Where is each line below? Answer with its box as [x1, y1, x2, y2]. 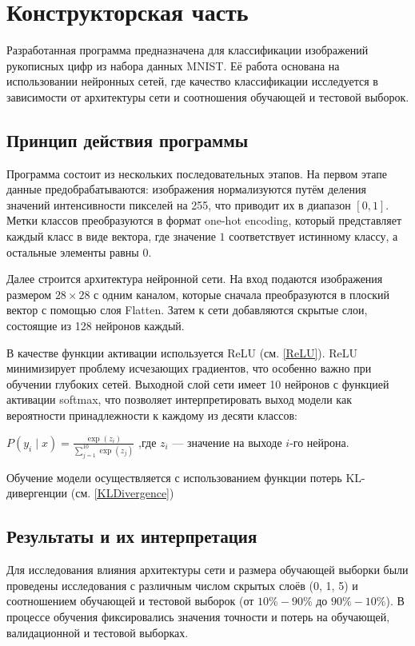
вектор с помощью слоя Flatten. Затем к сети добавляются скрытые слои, [6, 301, 368, 318]
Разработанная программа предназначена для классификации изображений [6, 42, 369, 58]
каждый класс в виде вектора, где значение [6, 228, 216, 245]
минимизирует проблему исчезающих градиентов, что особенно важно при [6, 360, 372, 377]
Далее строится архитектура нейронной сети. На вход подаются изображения [6, 270, 383, 287]
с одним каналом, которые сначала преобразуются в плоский [94, 285, 389, 302]
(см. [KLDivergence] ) [70, 484, 174, 501]
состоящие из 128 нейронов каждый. [6, 317, 185, 334]
